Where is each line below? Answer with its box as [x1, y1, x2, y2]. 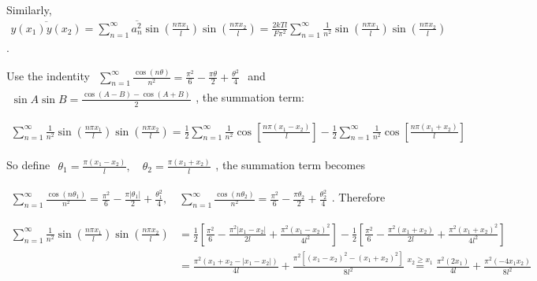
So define [6, 156, 50, 172]
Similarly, [6, 2, 52, 17]
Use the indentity [6, 67, 90, 83]
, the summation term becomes [215, 156, 365, 172]
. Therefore [331, 188, 386, 205]
